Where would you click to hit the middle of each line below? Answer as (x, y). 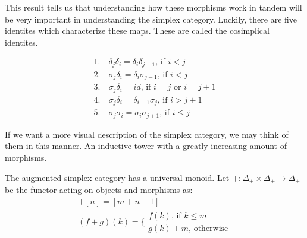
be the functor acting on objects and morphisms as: (99, 190)
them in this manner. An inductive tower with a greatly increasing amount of (146, 146)
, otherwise (209, 228)
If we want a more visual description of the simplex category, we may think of (147, 134)
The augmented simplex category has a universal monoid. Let (117, 177)
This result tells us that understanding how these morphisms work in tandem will (153, 7)
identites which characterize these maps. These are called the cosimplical (137, 31)
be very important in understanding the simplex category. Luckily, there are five (151, 19)
